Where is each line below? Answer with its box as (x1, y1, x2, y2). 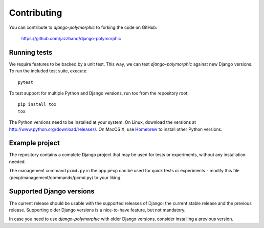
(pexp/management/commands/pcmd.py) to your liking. (9, 174, 122, 181)
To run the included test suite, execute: (9, 68, 88, 74)
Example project (9, 139, 60, 147)
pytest (18, 79, 34, 85)
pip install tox (18, 102, 57, 107)
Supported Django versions (9, 187, 95, 196)
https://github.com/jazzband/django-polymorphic (21, 35, 122, 41)
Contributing (9, 7, 62, 18)
